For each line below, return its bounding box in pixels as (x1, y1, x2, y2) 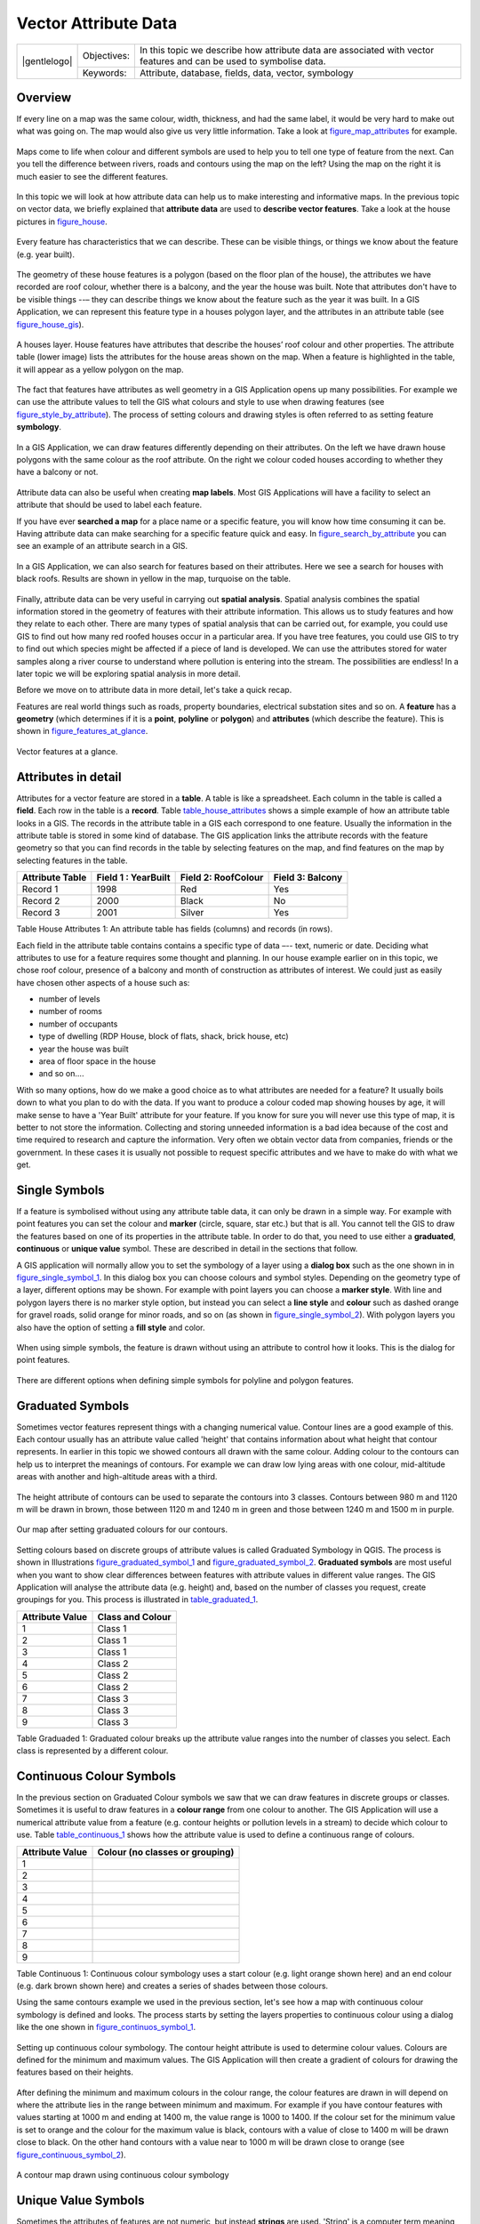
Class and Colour (97, 1610, 172, 1623)
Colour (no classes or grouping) (97, 1846, 235, 1858)
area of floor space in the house (38, 1056, 156, 1067)
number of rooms (38, 1006, 102, 1017)
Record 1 (21, 883, 59, 896)
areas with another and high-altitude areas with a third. (16, 1471, 218, 1482)
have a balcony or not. (16, 467, 99, 478)
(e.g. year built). (16, 249, 76, 260)
